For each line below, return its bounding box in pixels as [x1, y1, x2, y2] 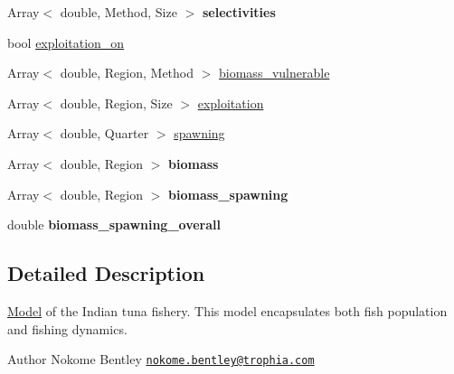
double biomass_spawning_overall [7, 215, 222, 234]
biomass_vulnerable [219, 63, 330, 82]
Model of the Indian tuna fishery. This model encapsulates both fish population [7, 301, 448, 320]
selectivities [202, 3, 276, 21]
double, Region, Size [60, 93, 173, 112]
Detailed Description [7, 259, 205, 287]
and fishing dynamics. [7, 319, 128, 338]
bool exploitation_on [7, 33, 125, 51]
